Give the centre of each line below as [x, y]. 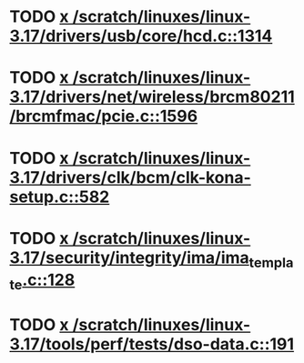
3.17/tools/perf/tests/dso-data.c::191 [152, 344]
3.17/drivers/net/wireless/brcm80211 [152, 97]
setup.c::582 [60, 197]
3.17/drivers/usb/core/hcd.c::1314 [141, 36]
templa [271, 262]
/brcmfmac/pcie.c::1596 [104, 116]
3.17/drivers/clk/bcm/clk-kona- [131, 177]
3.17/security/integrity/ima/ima [130, 257]
